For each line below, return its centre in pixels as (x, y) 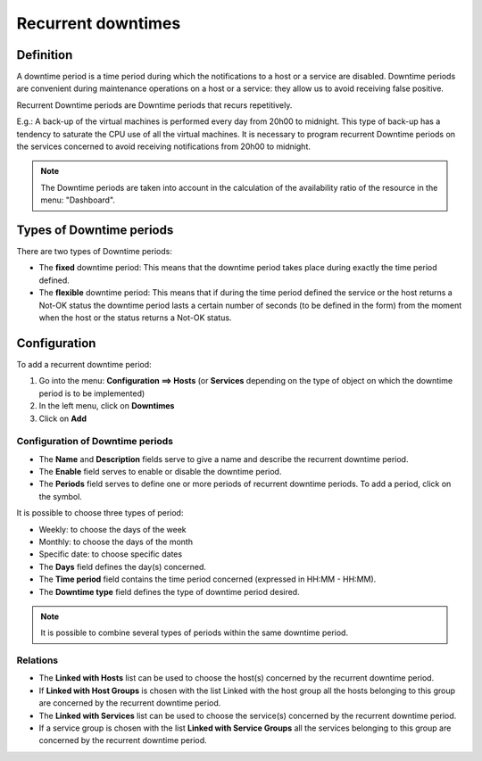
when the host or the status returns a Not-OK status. (135, 318)
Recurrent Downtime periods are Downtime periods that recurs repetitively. (154, 105)
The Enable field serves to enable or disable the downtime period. (160, 472)
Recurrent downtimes (99, 23)
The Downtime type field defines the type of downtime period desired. (169, 591)
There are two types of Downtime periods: (95, 252)
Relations (37, 660)
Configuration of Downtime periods (95, 442)
